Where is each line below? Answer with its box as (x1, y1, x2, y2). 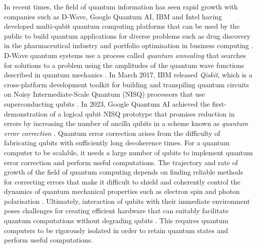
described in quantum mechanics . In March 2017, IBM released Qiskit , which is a (4, 69, 253, 80)
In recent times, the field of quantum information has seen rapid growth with (4, 1, 238, 11)
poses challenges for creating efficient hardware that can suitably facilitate (4, 205, 229, 216)
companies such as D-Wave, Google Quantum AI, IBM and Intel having (4, 11, 222, 21)
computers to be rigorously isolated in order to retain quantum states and (4, 225, 228, 235)
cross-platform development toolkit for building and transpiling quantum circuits (4, 79, 249, 89)
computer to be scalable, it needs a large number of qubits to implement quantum (4, 147, 253, 157)
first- (212, 98, 227, 109)
